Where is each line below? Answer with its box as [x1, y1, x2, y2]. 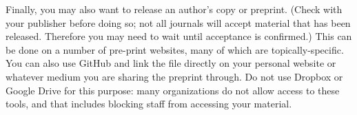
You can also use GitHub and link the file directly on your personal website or [6, 56, 336, 70]
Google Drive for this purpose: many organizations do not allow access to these [6, 83, 340, 97]
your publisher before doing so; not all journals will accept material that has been [6, 15, 351, 30]
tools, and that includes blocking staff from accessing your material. [6, 96, 292, 111]
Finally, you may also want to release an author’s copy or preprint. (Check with [6, 2, 343, 16]
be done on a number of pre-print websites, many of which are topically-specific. [6, 42, 344, 56]
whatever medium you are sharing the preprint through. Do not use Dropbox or [6, 69, 343, 83]
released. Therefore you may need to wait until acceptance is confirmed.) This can [6, 29, 352, 43]
